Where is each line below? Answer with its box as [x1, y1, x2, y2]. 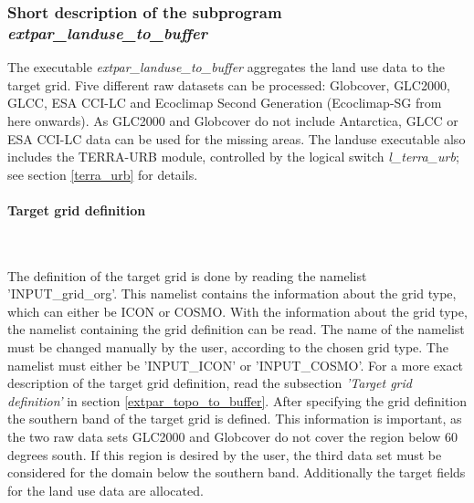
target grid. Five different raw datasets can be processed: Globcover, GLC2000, [7, 75, 450, 94]
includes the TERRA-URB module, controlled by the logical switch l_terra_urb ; [7, 147, 459, 166]
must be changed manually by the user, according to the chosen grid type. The [7, 338, 448, 357]
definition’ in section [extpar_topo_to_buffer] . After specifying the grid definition [7, 391, 468, 410]
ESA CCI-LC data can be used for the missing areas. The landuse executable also [7, 129, 466, 148]
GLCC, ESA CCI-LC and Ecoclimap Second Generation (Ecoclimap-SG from [7, 93, 442, 112]
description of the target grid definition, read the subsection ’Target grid [7, 373, 412, 393]
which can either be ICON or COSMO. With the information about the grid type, [7, 301, 468, 320]
